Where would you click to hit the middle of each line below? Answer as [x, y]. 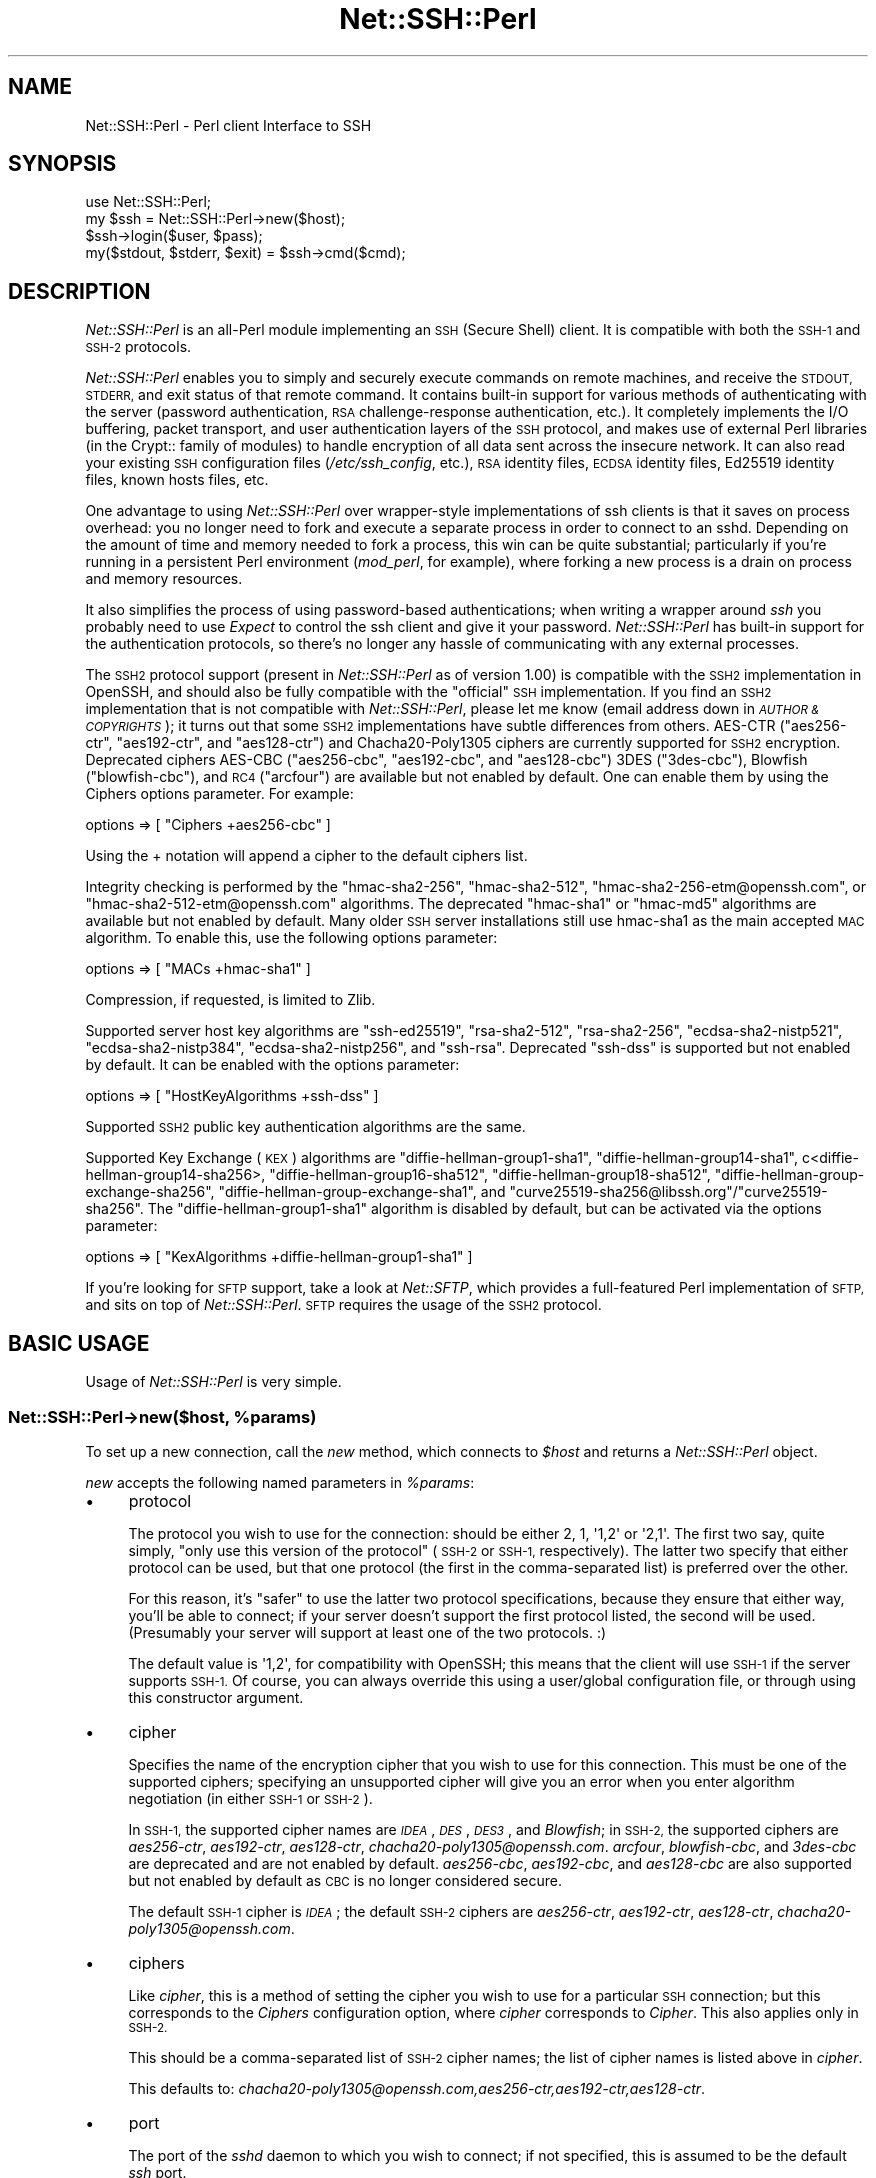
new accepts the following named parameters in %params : [280, 1482]
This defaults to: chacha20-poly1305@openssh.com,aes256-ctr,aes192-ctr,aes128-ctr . [417, 2088]
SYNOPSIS [62, 164]
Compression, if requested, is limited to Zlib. [230, 1000]
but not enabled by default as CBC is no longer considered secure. [345, 1880]
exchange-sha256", [150, 1192]
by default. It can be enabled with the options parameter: [272, 1065]
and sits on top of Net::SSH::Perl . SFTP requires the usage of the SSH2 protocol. [343, 1305]
